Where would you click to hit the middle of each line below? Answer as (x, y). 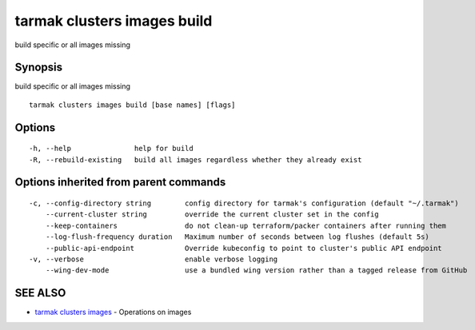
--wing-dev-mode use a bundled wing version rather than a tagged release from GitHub (256, 270)
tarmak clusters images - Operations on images (113, 312)
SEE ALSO (40, 293)
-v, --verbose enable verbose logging (154, 259)
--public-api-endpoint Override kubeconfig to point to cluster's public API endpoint (244, 248)
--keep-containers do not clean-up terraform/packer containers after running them (246, 225)
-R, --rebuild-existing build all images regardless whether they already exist (196, 159)
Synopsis (39, 68)
